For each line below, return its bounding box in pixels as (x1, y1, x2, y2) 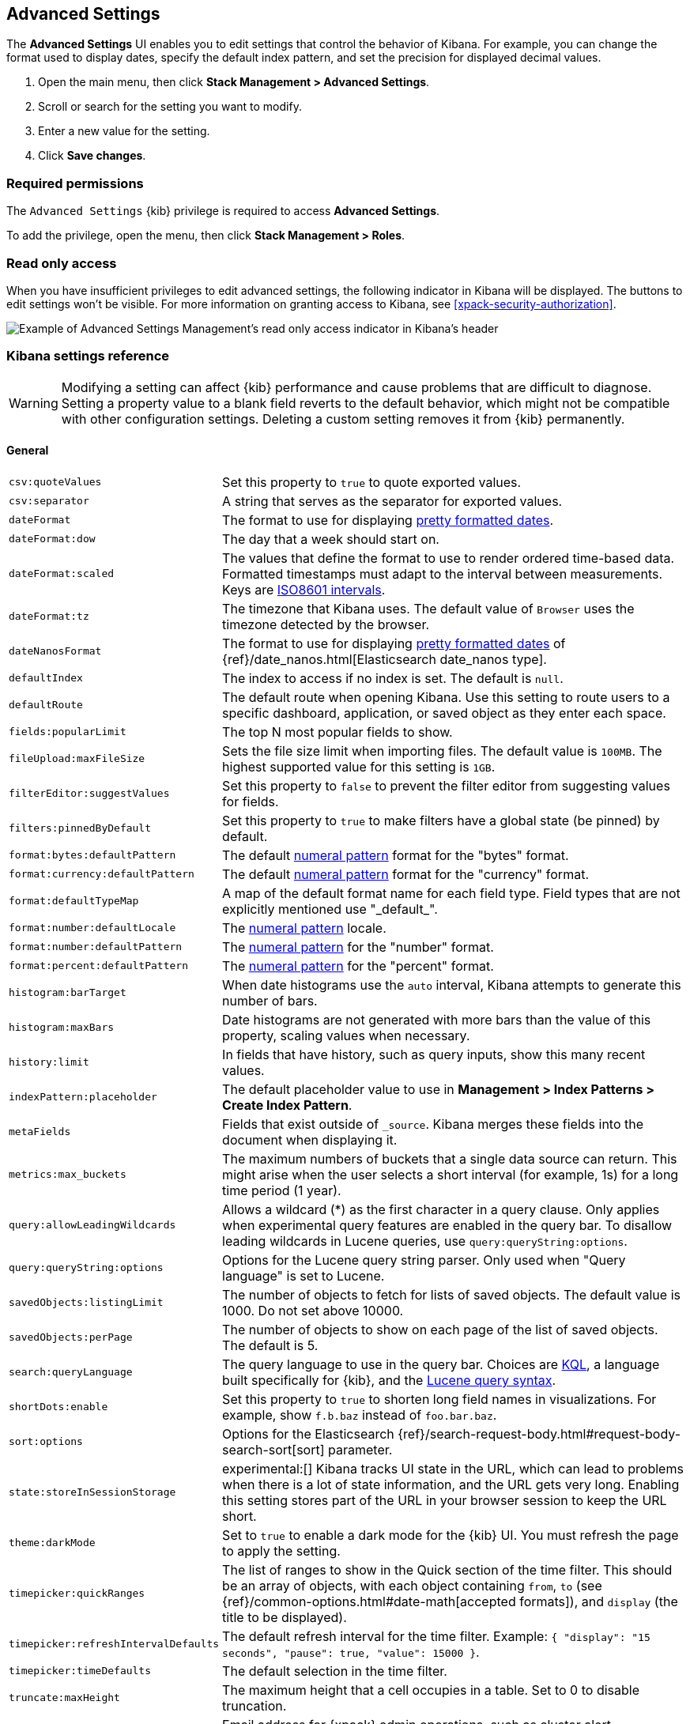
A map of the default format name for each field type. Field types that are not (222, 885, 681, 901)
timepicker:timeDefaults (9, 1665, 152, 1677)
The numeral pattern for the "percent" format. (222, 957, 494, 974)
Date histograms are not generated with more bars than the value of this (222, 1011, 651, 1028)
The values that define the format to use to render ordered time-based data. (222, 549, 675, 566)
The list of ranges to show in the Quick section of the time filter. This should (222, 1561, 673, 1578)
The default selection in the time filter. (222, 1662, 447, 1679)
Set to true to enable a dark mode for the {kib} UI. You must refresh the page (222, 1526, 679, 1543)
